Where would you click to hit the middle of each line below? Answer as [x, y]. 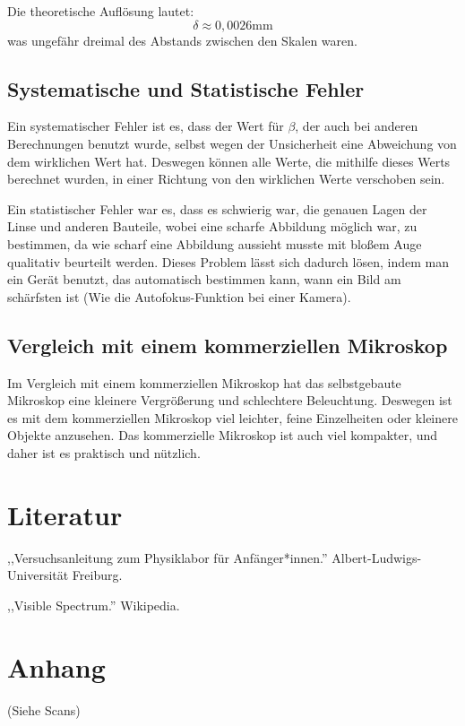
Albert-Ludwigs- [377, 557]
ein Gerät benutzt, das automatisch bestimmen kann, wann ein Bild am [204, 279]
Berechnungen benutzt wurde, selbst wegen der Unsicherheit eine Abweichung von [232, 143]
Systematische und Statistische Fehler [186, 88]
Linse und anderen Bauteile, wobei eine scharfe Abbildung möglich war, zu [212, 226]
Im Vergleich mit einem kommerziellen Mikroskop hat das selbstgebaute [204, 382]
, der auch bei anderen [357, 126]
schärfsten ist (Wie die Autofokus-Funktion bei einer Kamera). [179, 296]
